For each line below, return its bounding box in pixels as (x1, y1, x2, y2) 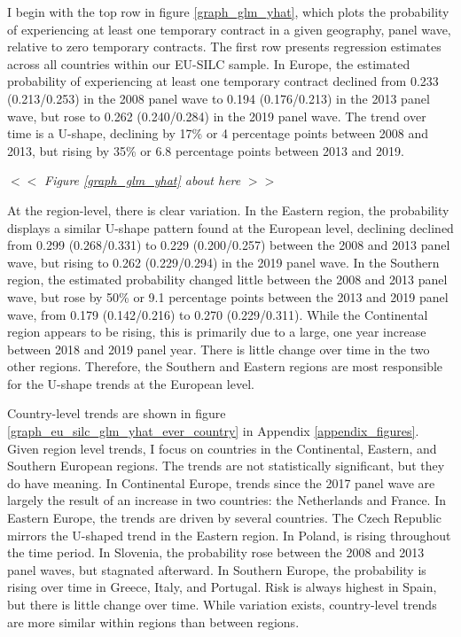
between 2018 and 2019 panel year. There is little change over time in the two (7, 339, 430, 358)
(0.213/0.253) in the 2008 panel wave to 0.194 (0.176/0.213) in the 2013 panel (7, 89, 430, 107)
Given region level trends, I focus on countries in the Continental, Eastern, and (7, 439, 437, 457)
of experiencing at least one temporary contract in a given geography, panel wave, (7, 19, 451, 38)
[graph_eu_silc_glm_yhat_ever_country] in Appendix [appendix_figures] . (7, 422, 419, 440)
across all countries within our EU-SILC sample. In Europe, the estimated (7, 54, 410, 73)
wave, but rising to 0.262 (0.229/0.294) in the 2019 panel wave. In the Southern (7, 252, 440, 271)
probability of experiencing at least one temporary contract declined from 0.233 (7, 72, 439, 90)
